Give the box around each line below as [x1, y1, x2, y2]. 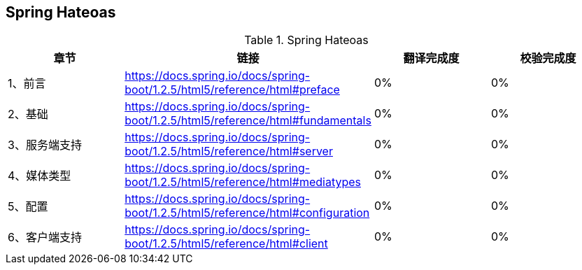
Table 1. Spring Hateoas [244, 33, 369, 48]
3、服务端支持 [8, 138, 82, 152]
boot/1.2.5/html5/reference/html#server [125, 144, 333, 159]
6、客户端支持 [8, 230, 82, 245]
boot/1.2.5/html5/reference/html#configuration [125, 206, 370, 220]
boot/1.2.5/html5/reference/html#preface [125, 83, 340, 97]
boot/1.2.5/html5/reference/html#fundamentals [125, 113, 371, 128]
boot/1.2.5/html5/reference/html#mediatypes [125, 175, 361, 190]
